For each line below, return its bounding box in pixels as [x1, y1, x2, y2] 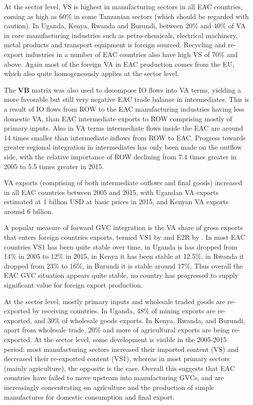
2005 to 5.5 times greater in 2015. [4, 161, 104, 171]
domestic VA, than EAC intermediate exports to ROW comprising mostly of [4, 113, 233, 123]
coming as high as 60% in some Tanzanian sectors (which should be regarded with [4, 11, 249, 21]
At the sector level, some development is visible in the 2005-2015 [34, 334, 227, 344]
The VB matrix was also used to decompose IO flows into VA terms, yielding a [4, 84, 241, 95]
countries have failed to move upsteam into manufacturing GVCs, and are [4, 372, 224, 383]
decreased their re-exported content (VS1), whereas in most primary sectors [4, 353, 230, 364]
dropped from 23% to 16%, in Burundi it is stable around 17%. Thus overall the [4, 260, 243, 270]
